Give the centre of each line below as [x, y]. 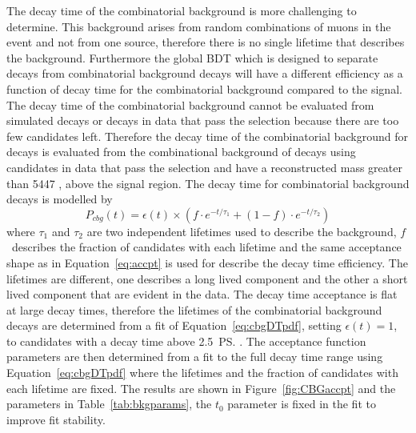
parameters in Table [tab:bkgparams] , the [109, 404]
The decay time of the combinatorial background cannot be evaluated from [190, 104]
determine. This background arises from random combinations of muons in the [199, 26]
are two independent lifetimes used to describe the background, [242, 231]
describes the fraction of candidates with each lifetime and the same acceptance [206, 247]
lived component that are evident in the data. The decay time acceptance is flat [202, 294]
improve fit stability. [56, 419]
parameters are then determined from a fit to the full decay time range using [195, 357]
